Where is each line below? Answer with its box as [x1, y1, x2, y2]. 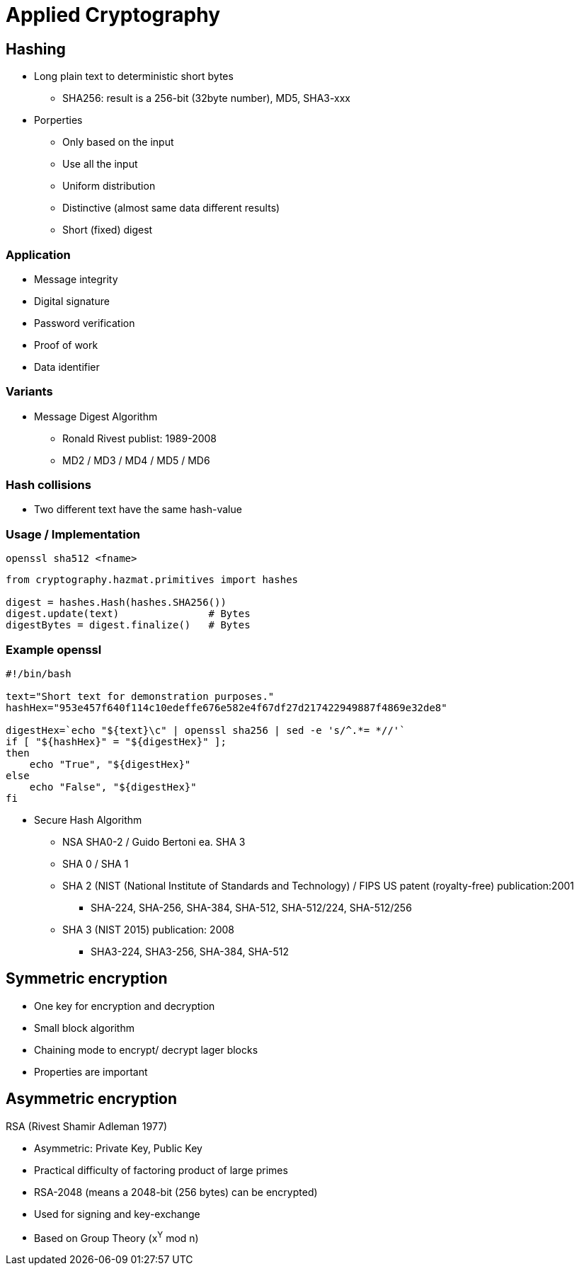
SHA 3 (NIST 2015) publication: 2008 [62, 923, 234, 936]
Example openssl [6, 642, 102, 657]
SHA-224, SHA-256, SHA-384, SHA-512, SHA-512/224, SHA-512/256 [91, 901, 412, 914]
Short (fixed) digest [62, 224, 153, 236]
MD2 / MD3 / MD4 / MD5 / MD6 [62, 454, 210, 466]
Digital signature [34, 294, 110, 307]
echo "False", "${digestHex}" [29, 781, 197, 793]
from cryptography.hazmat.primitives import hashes [6, 574, 299, 586]
